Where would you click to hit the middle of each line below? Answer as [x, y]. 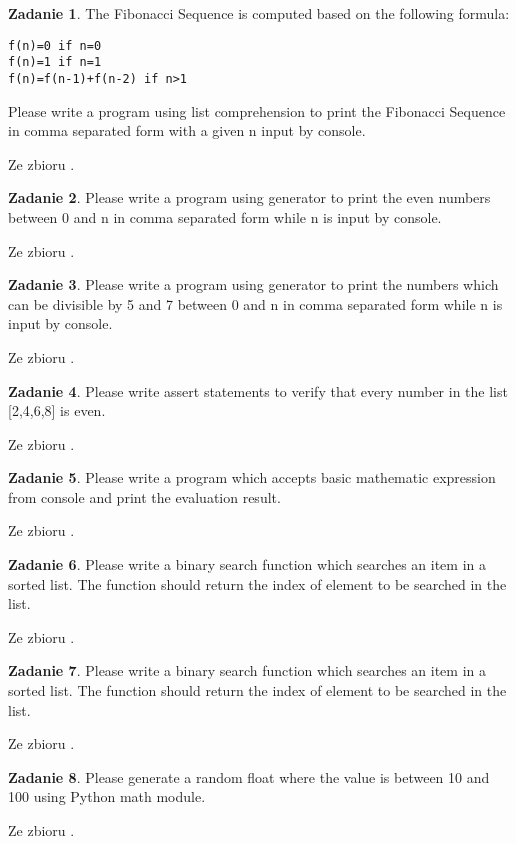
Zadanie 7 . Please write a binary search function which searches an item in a [247, 670]
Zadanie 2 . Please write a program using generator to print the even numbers [249, 197]
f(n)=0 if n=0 [55, 45]
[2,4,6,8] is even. [57, 410]
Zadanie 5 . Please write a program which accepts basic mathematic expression [252, 477]
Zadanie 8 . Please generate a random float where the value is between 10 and [249, 776]
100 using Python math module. [107, 796]
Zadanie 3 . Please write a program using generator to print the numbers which [253, 284]
